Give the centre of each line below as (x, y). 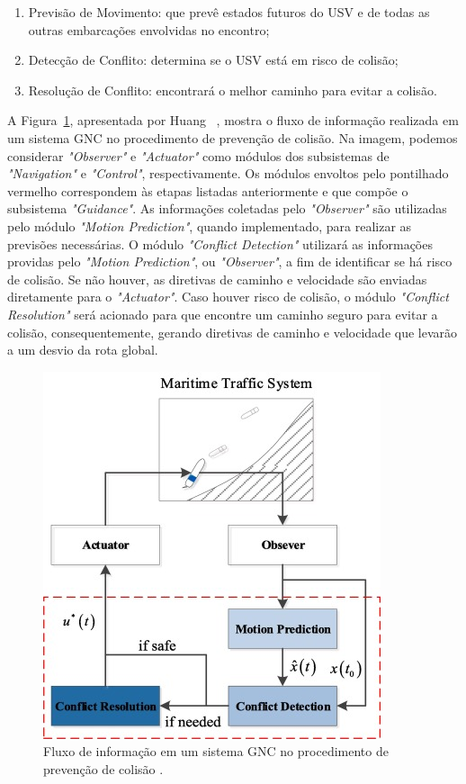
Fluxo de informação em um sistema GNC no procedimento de (216, 751)
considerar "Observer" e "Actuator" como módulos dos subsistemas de (198, 155)
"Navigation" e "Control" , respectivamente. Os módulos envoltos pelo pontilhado (228, 173)
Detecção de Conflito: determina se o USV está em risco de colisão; (213, 60)
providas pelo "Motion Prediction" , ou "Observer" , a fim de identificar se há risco (230, 261)
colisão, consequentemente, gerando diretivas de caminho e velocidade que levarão (233, 332)
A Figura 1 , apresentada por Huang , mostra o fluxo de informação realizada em (233, 120)
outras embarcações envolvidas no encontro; (149, 29)
